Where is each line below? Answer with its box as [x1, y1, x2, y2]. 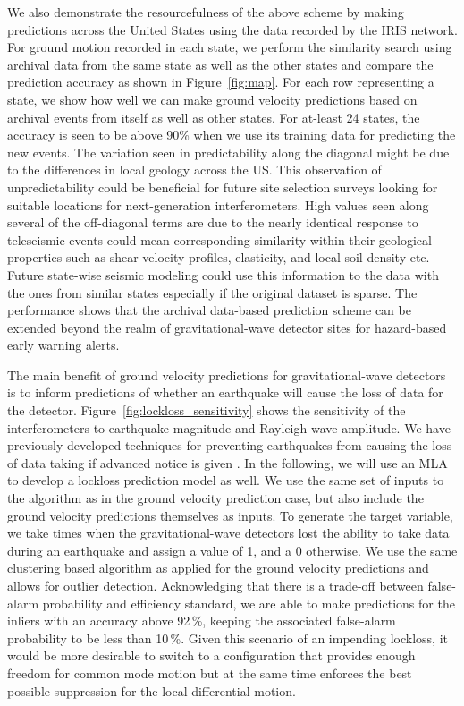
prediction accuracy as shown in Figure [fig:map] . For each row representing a [7, 72, 434, 91]
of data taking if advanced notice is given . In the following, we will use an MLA [7, 453, 448, 472]
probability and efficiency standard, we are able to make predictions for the [42, 593, 455, 612]
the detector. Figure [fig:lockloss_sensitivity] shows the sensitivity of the [7, 401, 406, 420]
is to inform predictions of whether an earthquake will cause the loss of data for [7, 383, 443, 402]
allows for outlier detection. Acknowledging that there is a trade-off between [7, 576, 424, 594]
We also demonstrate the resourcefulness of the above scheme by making [7, 3, 404, 21]
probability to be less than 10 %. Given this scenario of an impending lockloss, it [7, 628, 448, 647]
